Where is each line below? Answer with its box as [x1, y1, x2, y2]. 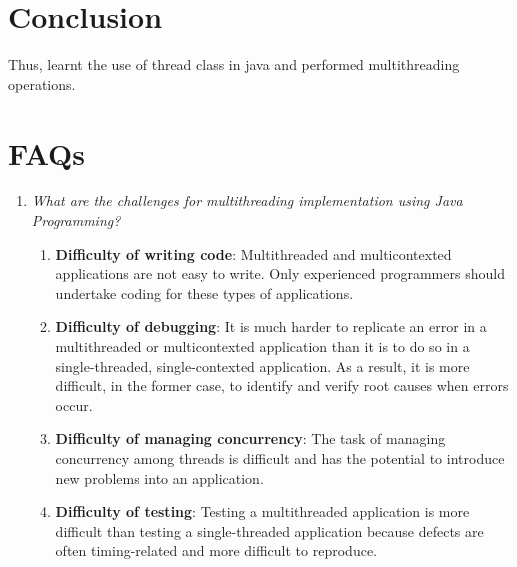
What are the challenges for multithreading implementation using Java [31, 190, 463, 211]
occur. [55, 394, 93, 415]
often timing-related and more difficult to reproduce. [55, 540, 377, 561]
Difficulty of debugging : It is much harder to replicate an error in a [55, 316, 487, 337]
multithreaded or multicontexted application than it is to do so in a [55, 336, 470, 356]
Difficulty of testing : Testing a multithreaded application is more [55, 501, 470, 522]
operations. [8, 73, 76, 94]
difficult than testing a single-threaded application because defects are [55, 520, 484, 541]
